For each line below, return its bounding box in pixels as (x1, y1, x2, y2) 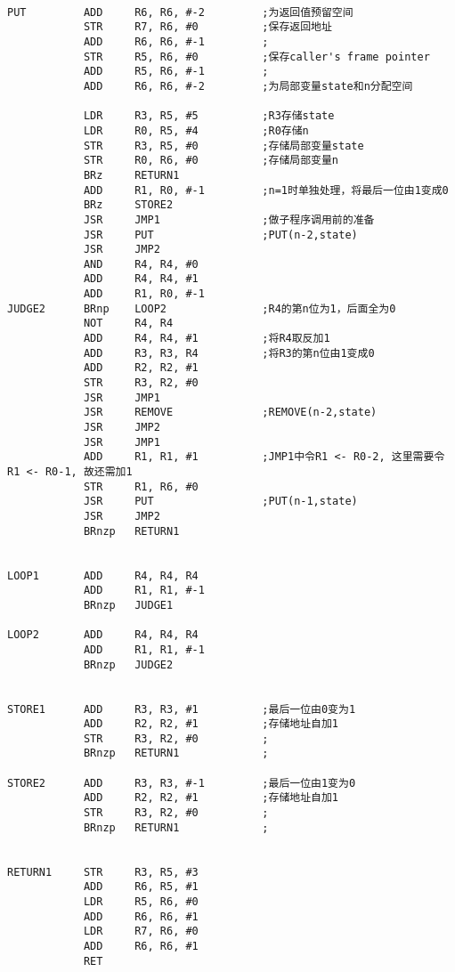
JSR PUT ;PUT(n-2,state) (83, 228, 358, 241)
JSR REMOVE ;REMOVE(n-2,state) (83, 406, 378, 419)
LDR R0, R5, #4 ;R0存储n (83, 124, 309, 137)
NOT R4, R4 (83, 317, 174, 330)
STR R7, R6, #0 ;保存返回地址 (83, 20, 332, 34)
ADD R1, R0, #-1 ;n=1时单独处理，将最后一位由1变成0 (83, 183, 449, 197)
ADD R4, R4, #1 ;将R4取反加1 (83, 332, 330, 345)
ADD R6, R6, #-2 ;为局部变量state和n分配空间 (83, 79, 413, 93)
